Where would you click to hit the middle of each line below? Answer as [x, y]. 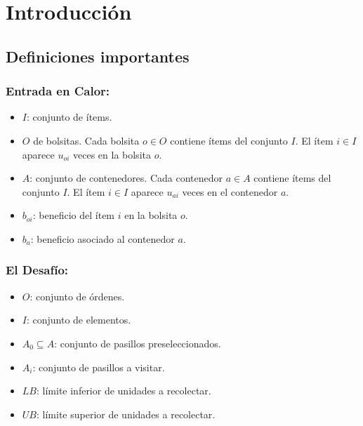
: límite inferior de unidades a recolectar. [124, 391]
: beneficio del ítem [74, 215]
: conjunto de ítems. [69, 117]
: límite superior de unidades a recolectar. [126, 414]
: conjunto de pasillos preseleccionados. [138, 343]
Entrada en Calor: [58, 91]
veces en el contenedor [230, 191]
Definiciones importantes [98, 56]
